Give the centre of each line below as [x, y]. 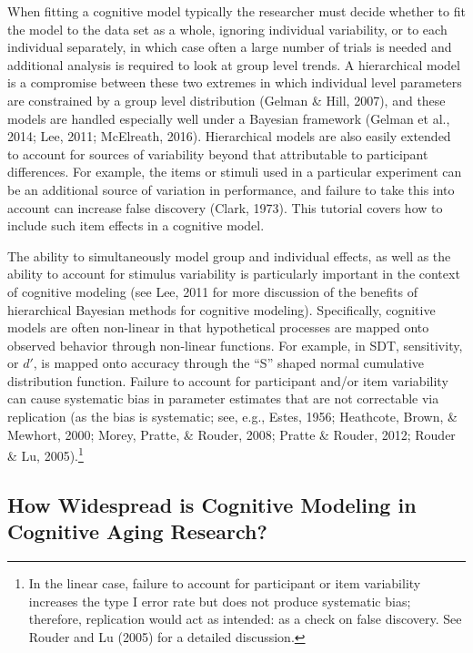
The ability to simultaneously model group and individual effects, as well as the [229, 255]
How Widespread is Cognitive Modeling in [212, 504]
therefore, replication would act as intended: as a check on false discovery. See [245, 619]
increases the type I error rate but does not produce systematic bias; [220, 601]
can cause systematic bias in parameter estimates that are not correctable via [223, 398]
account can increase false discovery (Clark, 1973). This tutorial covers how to [225, 207]
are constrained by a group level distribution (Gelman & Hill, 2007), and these [226, 100]
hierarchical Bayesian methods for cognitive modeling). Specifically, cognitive [221, 309]
